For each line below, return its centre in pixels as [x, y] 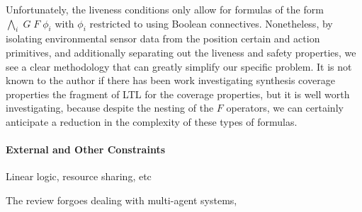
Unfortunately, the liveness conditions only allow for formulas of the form [165, 9]
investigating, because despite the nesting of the [110, 108]
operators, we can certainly [285, 108]
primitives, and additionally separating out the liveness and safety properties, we [181, 52]
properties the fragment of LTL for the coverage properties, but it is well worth [178, 94]
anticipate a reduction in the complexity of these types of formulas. [152, 121]
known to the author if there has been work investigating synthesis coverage [170, 80]
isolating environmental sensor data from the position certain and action [163, 39]
